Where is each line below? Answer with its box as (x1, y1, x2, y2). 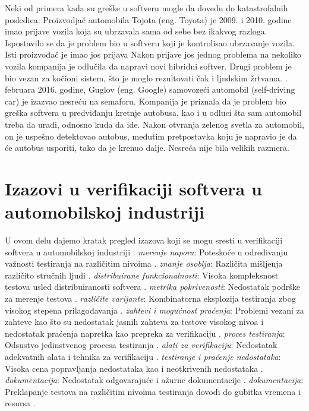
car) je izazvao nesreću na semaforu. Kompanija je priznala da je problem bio (5, 94, 286, 107)
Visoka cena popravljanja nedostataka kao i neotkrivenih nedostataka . (5, 362, 263, 374)
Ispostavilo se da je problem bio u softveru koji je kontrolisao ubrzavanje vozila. (5, 36, 295, 49)
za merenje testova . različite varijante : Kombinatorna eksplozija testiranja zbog (5, 292, 296, 304)
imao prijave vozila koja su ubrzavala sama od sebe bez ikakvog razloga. (5, 25, 267, 37)
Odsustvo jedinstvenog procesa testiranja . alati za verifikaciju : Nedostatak (5, 339, 278, 351)
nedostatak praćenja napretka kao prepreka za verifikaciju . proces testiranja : (5, 327, 285, 339)
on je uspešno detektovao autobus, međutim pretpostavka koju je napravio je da (5, 129, 297, 142)
